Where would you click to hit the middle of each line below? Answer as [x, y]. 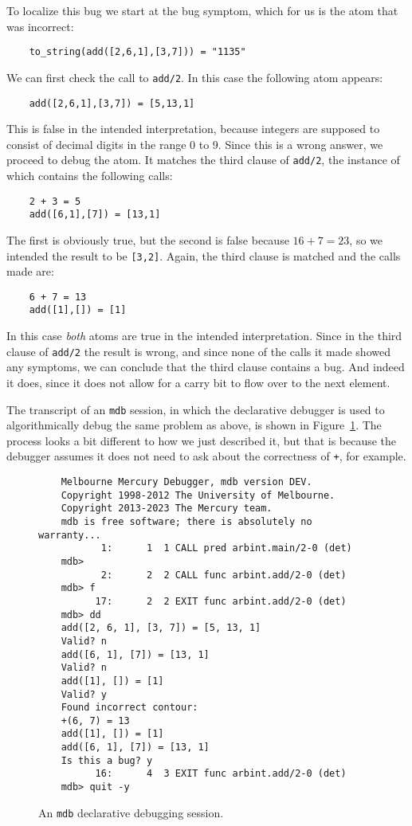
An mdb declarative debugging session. [131, 812]
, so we [366, 239]
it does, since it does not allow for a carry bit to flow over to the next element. [198, 382]
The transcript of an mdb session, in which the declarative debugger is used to [196, 409]
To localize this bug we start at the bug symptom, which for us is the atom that [202, 10]
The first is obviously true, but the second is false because [148, 239]
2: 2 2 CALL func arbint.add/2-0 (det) [224, 575]
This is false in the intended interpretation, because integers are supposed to [193, 129]
